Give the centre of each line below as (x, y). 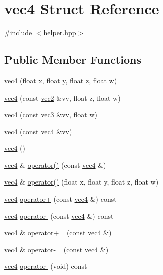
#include (18, 32)
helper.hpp (60, 32)
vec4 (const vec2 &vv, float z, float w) (62, 97)
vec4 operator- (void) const (46, 266)
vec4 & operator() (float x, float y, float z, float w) (81, 182)
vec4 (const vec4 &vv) (38, 131)
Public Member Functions (73, 60)
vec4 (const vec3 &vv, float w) (51, 114)
